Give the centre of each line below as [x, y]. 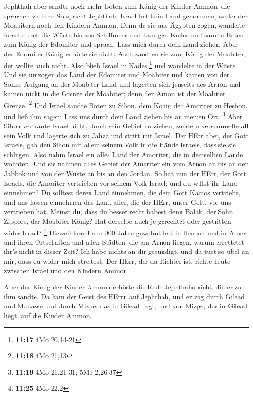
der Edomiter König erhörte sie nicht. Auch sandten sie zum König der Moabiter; [125, 53]
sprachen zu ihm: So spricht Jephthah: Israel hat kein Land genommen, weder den [126, 15]
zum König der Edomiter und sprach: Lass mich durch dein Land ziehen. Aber [121, 44]
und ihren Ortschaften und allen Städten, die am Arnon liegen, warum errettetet [124, 242]
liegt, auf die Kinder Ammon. [48, 315]
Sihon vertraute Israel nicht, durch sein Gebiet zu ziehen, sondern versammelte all [126, 126]
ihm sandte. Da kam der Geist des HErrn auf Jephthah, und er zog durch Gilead [125, 296]
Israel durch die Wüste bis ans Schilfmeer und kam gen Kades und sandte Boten [124, 34]
